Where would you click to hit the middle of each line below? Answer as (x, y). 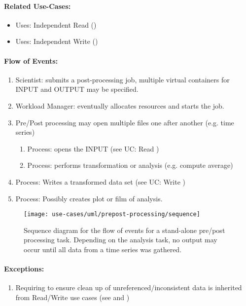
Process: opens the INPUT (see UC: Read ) (93, 148)
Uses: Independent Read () (56, 24)
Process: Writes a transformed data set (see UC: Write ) (100, 181)
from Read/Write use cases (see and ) (72, 297)
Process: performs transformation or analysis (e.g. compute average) (130, 165)
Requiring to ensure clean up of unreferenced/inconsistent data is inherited (129, 287)
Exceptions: (24, 269)
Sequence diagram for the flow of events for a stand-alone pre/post (124, 230)
